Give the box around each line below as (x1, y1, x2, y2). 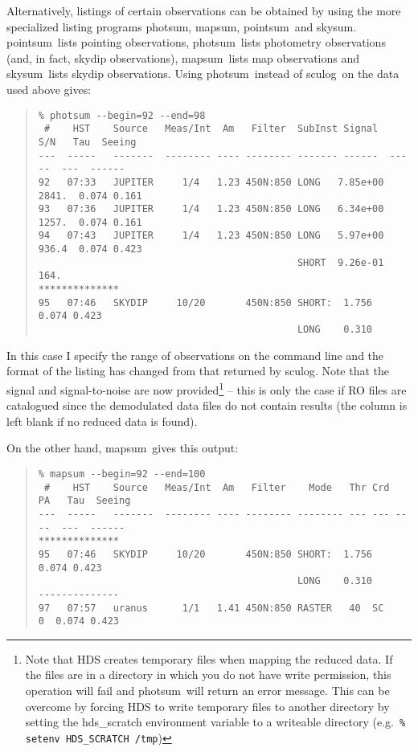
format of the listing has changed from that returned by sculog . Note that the (6, 362, 390, 379)
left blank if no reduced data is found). (6, 412, 198, 429)
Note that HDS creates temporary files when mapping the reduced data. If (25, 650, 393, 667)
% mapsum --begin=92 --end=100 (38, 468, 206, 480)
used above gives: (6, 80, 92, 97)
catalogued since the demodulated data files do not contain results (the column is (6, 397, 408, 414)
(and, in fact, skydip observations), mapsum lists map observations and (6, 49, 360, 66)
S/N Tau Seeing (38, 136, 137, 148)
